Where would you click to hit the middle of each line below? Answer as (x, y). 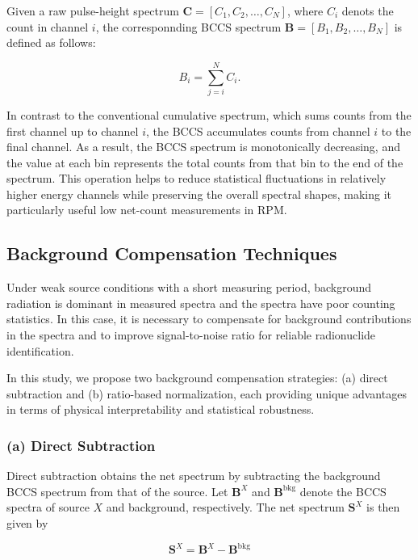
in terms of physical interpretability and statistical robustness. (161, 409)
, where (305, 11)
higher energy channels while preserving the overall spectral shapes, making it (199, 194)
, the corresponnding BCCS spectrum (188, 26)
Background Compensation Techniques (172, 253)
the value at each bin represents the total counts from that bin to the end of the (205, 162)
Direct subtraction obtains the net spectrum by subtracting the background (194, 476)
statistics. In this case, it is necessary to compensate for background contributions (209, 319)
